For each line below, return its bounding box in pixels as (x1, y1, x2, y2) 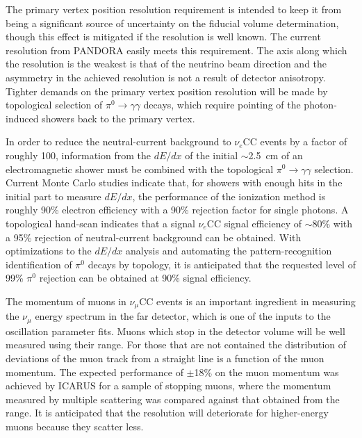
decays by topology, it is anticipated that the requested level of (88, 257, 356, 271)
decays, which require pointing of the (143, 97, 301, 112)
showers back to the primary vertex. (42, 111, 195, 125)
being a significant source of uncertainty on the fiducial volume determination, (6, 15, 339, 30)
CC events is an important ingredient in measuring (139, 293, 356, 308)
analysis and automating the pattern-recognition (126, 243, 332, 258)
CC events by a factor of (242, 134, 347, 149)
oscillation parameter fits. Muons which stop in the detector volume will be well (6, 323, 345, 338)
